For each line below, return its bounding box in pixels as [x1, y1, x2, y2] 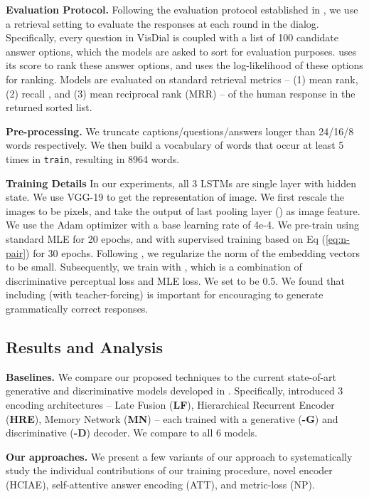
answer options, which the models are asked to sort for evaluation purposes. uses [6, 43, 357, 58]
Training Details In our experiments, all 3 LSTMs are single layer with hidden [6, 175, 357, 190]
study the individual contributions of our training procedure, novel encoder [6, 463, 333, 478]
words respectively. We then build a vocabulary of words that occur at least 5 [6, 137, 344, 152]
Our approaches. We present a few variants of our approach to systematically [6, 449, 353, 464]
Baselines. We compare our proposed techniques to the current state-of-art [6, 369, 337, 384]
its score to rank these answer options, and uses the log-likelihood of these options [6, 58, 363, 73]
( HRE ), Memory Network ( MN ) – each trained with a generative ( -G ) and [6, 411, 338, 426]
